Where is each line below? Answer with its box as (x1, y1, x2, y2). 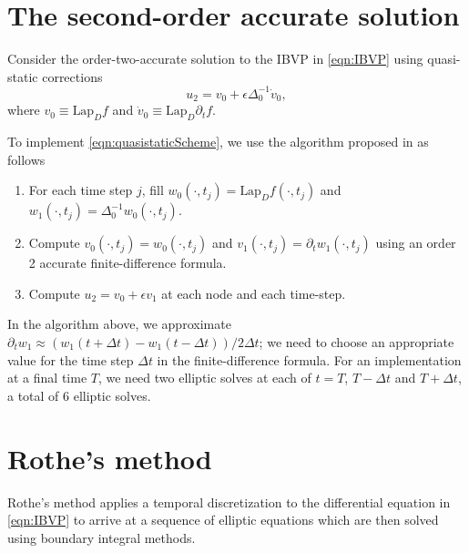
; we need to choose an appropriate (259, 333, 454, 352)
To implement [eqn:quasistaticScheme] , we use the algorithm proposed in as (7, 132, 429, 151)
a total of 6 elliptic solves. (7, 385, 151, 405)
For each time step (28, 180, 133, 200)
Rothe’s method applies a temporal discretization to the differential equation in (7, 492, 451, 511)
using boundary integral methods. (7, 527, 196, 547)
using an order (375, 233, 456, 252)
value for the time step (7, 350, 134, 369)
